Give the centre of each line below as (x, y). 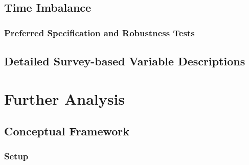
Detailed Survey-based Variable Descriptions (125, 61)
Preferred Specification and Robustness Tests (99, 32)
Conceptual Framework (67, 131)
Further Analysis (65, 98)
